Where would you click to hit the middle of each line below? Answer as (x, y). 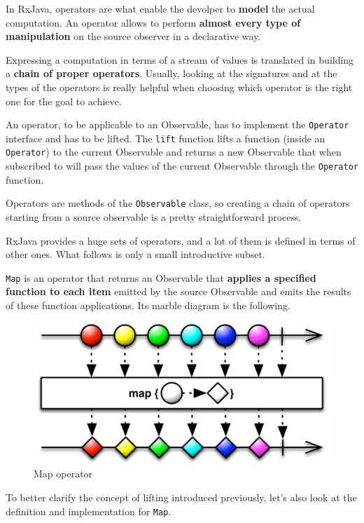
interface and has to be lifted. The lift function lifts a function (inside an (166, 138)
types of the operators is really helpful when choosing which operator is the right (179, 87)
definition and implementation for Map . (89, 511)
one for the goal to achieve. (64, 101)
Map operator (63, 474)
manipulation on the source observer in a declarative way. (133, 36)
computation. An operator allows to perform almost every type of (153, 22)
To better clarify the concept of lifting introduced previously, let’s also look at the (181, 497)
